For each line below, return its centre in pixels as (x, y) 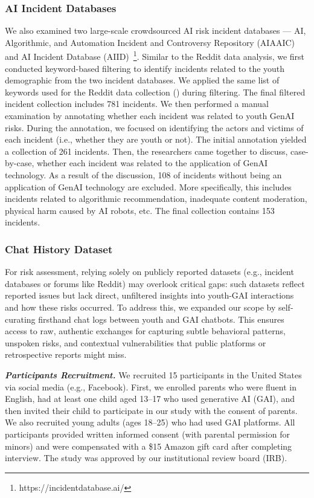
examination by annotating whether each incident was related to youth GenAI (150, 116)
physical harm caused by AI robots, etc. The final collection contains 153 (140, 210)
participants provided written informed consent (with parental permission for (147, 434)
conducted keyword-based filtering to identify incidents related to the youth (145, 68)
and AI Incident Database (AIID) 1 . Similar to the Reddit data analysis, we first (155, 56)
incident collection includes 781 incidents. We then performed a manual (137, 104)
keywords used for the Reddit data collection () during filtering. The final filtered (155, 92)
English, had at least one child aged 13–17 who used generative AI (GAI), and (150, 399)
